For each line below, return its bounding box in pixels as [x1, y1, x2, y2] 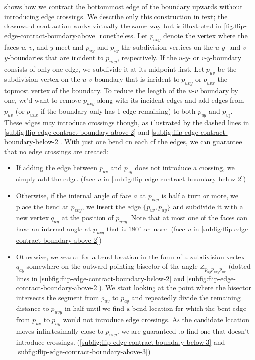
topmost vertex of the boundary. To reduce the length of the [4, 85, 186, 95]
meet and [55, 41, 84, 51]
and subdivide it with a [173, 201, 243, 211]
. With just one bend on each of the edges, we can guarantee [60, 136, 242, 147]
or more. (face [143, 224, 185, 234]
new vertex [16, 212, 49, 223]
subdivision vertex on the [4, 74, 80, 84]
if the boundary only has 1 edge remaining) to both [40, 106, 196, 116]
